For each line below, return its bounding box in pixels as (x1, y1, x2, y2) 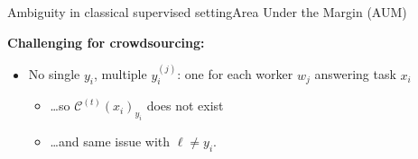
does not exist (146, 96, 224, 115)
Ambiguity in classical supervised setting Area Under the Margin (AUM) (7, 3, 407, 21)
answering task (314, 65, 396, 84)
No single (28, 65, 80, 84)
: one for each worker (177, 65, 293, 84)
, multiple (93, 65, 147, 84)
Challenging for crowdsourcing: (7, 32, 205, 51)
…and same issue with (50, 132, 171, 151)
